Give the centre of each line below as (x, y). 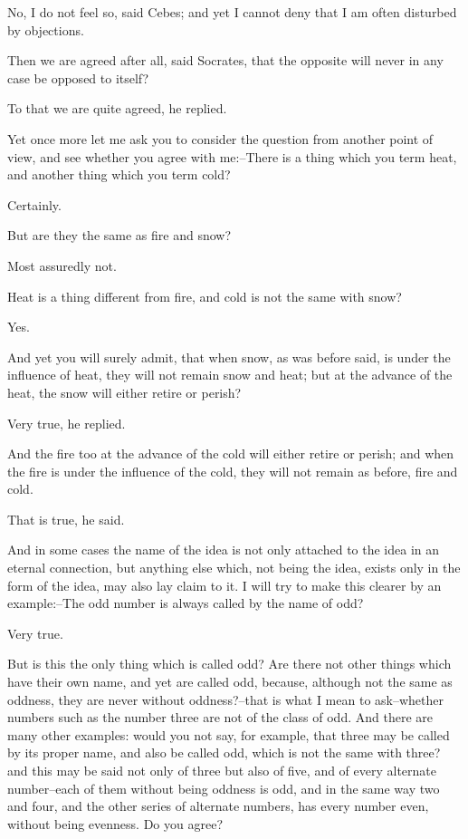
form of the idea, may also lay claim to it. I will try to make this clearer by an (224, 585)
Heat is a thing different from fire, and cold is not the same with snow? (205, 296)
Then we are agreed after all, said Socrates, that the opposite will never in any (225, 60)
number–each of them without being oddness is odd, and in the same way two (224, 788)
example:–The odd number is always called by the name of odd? (186, 603)
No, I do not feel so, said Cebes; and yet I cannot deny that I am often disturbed (232, 12)
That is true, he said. (66, 519)
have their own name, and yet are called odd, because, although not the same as (230, 682)
